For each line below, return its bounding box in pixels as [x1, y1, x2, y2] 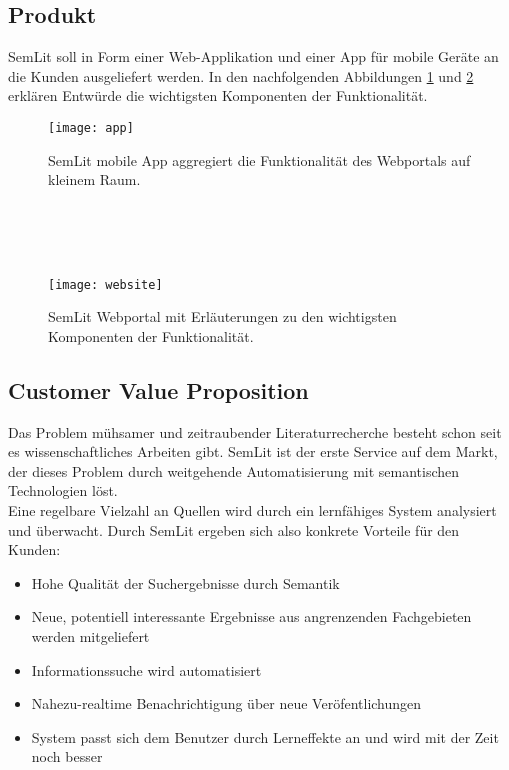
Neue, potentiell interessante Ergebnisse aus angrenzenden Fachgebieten [31, 606, 472, 627]
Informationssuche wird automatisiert [31, 659, 262, 680]
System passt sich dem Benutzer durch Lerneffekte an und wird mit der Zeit [31, 726, 499, 747]
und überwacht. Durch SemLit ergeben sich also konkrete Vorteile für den [8, 519, 460, 540]
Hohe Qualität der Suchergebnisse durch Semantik [31, 572, 340, 593]
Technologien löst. [8, 480, 118, 501]
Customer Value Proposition [8, 374, 309, 405]
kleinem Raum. [48, 169, 141, 190]
